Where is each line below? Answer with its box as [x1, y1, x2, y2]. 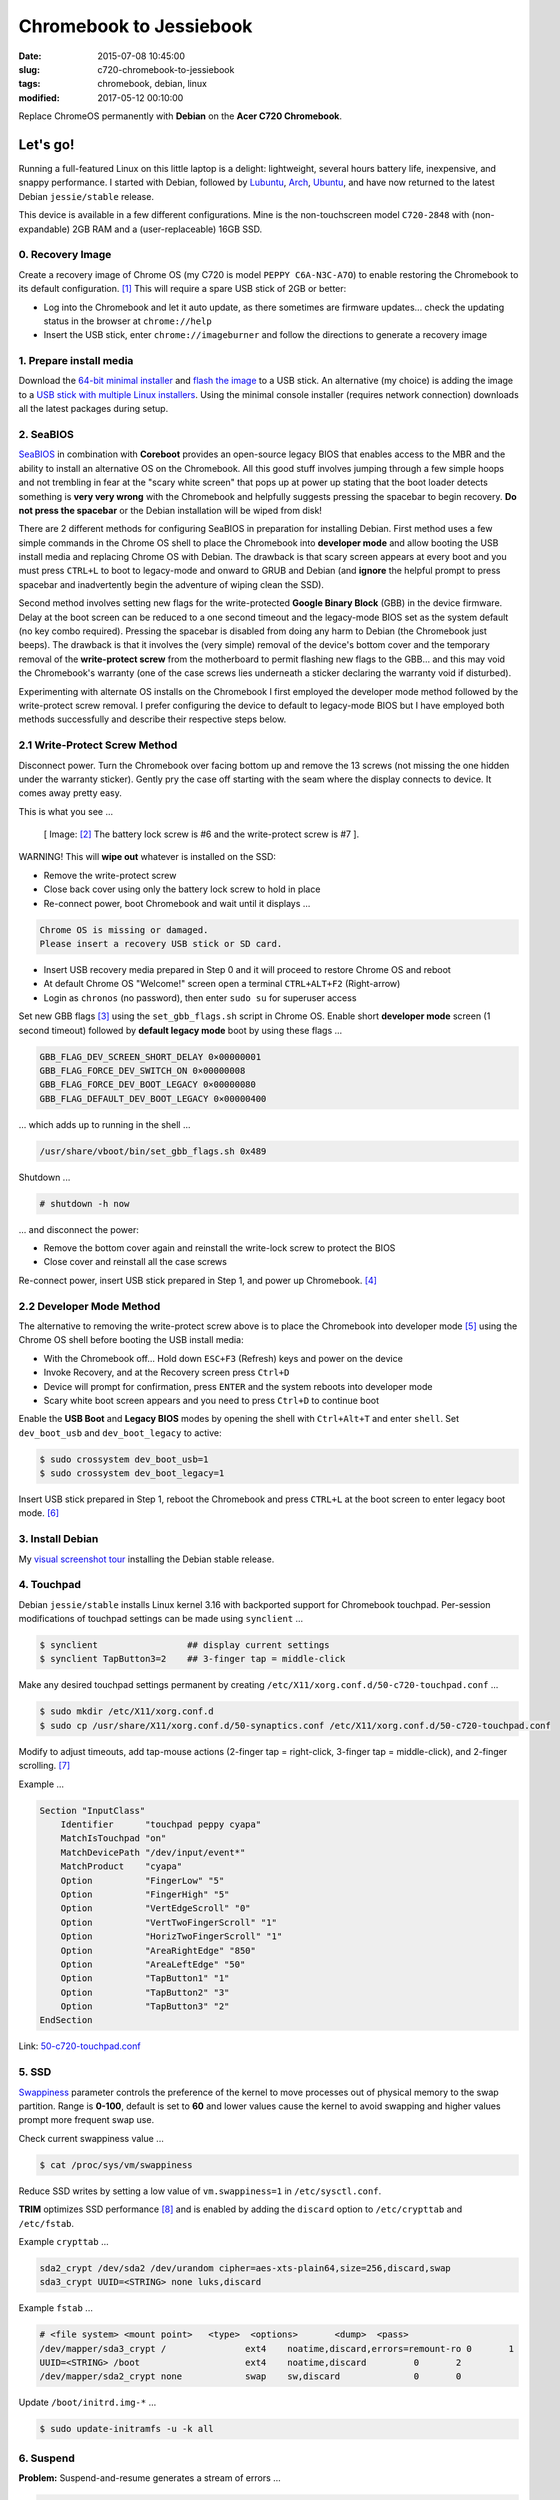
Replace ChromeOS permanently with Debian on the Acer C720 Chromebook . [18, 110, 342, 122]
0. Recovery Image [18, 248, 112, 262]
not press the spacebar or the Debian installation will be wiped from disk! [18, 504, 322, 516]
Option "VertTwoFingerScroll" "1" [60, 1916, 277, 1928]
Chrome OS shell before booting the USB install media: [18, 1334, 244, 1346]
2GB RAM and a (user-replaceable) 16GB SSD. [71, 223, 263, 235]
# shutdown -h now [39, 1198, 130, 1209]
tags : [18, 78, 41, 90]
